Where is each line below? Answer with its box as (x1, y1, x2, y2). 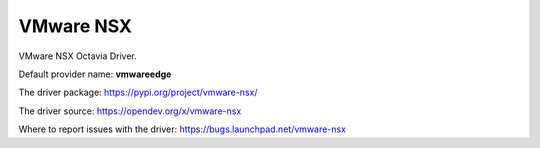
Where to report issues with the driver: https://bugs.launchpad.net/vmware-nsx (18, 123, 347, 135)
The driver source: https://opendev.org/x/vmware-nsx (18, 105, 242, 117)
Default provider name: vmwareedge (18, 68, 172, 80)
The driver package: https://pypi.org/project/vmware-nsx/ (18, 86, 258, 99)
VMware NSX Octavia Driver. (18, 50, 137, 62)
